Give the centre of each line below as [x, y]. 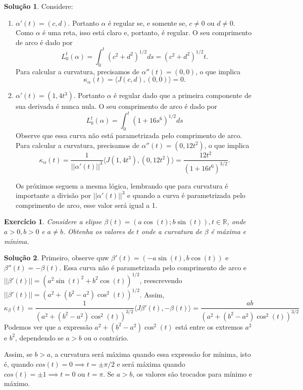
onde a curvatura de [172, 231]
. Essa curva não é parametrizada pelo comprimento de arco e [153, 267]
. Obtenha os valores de [99, 231]
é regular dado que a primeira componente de [182, 95]
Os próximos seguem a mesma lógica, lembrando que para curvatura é [122, 185]
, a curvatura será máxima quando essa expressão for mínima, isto [151, 354]
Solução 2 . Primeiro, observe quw [56, 258]
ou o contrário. [106, 337]
